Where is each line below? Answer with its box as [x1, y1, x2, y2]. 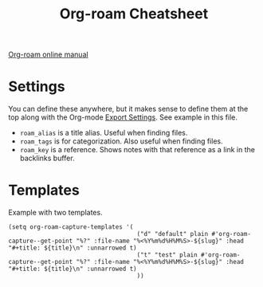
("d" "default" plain [136, 230, 209, 238]
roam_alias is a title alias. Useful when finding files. [19, 128, 188, 138]
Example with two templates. [8, 208, 103, 218]
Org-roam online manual [8, 49, 89, 60]
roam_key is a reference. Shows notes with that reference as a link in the [19, 145, 255, 155]
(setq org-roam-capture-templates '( [8, 223, 134, 231]
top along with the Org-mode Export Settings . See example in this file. [8, 112, 237, 122]
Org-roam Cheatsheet [59, 5, 209, 23]
